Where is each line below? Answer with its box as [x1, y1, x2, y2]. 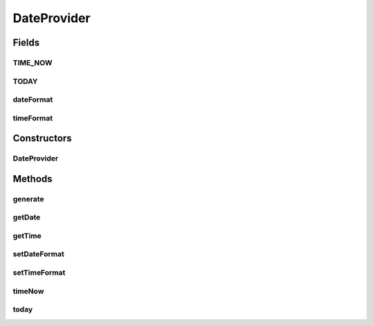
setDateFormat [12, 249, 65, 259]
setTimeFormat [12, 268, 66, 278]
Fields [12, 37, 40, 48]
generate [12, 194, 44, 203]
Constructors [12, 132, 72, 145]
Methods [12, 173, 53, 185]
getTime [12, 230, 42, 240]
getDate [12, 212, 41, 222]
